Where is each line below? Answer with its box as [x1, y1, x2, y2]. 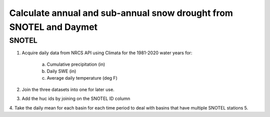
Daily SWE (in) [46, 68, 76, 74]
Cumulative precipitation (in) [46, 61, 105, 67]
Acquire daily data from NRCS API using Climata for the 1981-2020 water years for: [21, 50, 192, 56]
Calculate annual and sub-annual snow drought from [9, 7, 233, 18]
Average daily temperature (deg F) [46, 75, 117, 81]
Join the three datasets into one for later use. [21, 86, 114, 92]
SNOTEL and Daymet [9, 21, 97, 32]
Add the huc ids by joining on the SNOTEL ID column [21, 96, 130, 102]
